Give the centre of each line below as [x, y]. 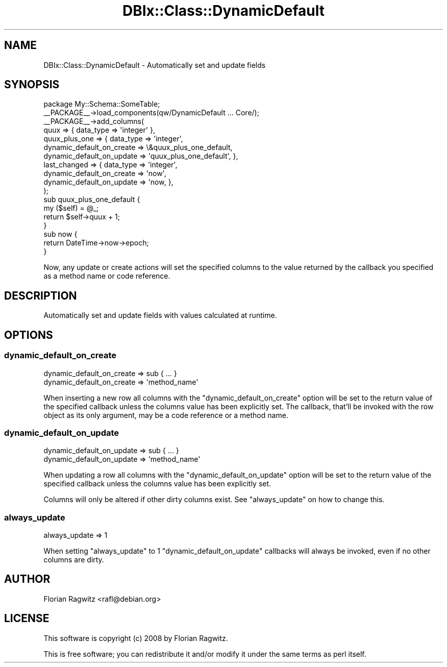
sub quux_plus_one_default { [92, 200]
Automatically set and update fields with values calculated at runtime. [160, 315]
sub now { [60, 234]
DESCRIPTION [41, 295]
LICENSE [27, 619]
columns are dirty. [74, 560]
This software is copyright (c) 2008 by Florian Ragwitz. [136, 638]
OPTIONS [29, 335]
